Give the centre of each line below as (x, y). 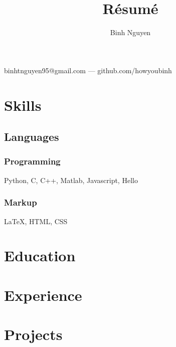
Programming (32, 161)
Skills (23, 105)
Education (40, 255)
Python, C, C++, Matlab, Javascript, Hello (71, 180)
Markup (21, 202)
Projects (33, 334)
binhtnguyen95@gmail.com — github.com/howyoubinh (88, 70)
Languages (32, 137)
